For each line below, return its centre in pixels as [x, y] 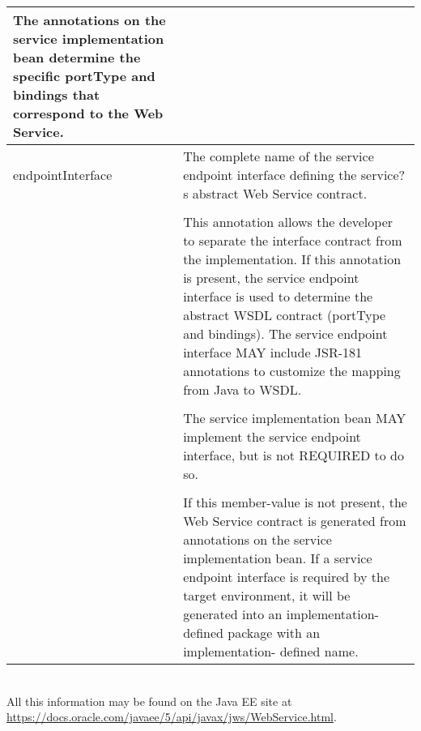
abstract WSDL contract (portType [285, 315]
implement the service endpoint [272, 436]
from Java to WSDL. [242, 389]
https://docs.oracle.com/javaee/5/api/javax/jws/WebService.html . [172, 717]
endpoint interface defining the [270, 175]
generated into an [233, 614]
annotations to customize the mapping [292, 371]
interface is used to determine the [278, 296]
